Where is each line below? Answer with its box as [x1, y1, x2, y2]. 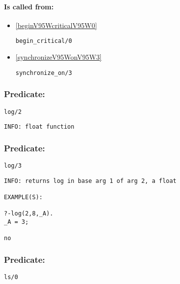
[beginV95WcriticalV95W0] [15, 20, 97, 30]
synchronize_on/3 [15, 69, 72, 76]
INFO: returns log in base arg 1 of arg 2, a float [4, 177, 177, 184]
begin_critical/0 [15, 37, 72, 45]
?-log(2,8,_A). [4, 210, 54, 217]
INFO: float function [4, 123, 75, 131]
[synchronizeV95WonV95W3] [15, 52, 102, 62]
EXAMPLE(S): [4, 194, 43, 201]
